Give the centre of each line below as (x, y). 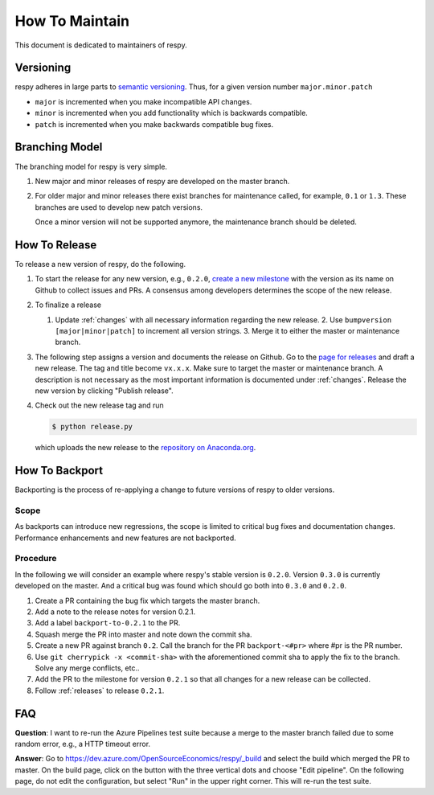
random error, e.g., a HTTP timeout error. (83, 744)
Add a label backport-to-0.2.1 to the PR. (108, 623)
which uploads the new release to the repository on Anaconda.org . (145, 448)
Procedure (36, 559)
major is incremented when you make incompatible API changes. (143, 101)
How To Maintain (72, 21)
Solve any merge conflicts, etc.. (87, 668)
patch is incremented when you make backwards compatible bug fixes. (154, 124)
